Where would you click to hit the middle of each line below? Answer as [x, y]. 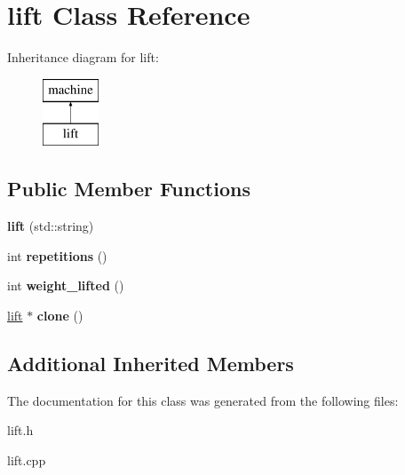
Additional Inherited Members [151, 363]
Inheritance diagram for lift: [83, 57]
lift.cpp [27, 459]
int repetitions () [57, 255]
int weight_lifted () [66, 285]
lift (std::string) [51, 226]
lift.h [20, 430]
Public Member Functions [129, 189]
